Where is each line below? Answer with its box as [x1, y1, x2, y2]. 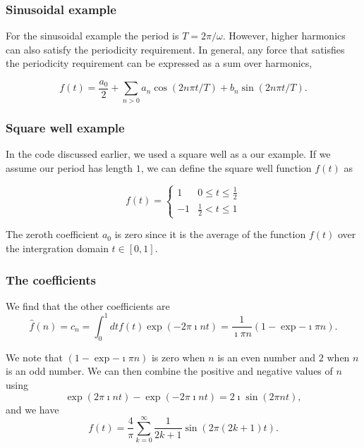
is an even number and [217, 349, 316, 364]
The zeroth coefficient [6, 227, 99, 242]
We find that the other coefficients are [6, 298, 170, 313]
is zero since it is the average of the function [114, 227, 306, 242]
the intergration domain [6, 241, 109, 256]
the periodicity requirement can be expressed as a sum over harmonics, [6, 56, 313, 70]
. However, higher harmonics [222, 28, 346, 43]
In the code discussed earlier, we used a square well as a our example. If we [6, 147, 331, 161]
